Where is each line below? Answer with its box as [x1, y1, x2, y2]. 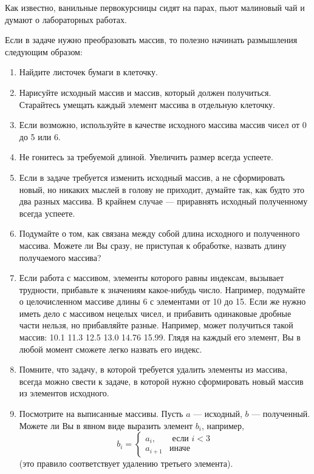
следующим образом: [5, 45, 83, 58]
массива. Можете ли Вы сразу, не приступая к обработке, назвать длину [19, 239, 287, 251]
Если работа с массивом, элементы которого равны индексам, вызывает [19, 271, 284, 284]
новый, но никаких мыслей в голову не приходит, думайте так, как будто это [19, 183, 304, 195]
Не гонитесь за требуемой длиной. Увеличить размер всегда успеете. [19, 151, 273, 163]
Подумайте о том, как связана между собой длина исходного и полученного [19, 227, 300, 240]
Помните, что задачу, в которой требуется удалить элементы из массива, [19, 363, 288, 376]
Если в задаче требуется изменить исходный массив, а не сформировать [19, 171, 285, 183]
